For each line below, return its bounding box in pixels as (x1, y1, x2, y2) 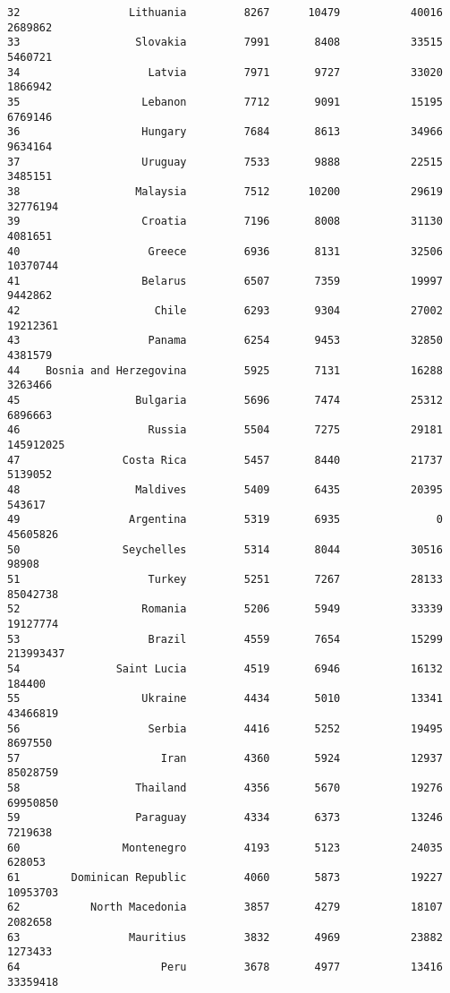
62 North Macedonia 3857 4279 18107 (7, 901, 443, 914)
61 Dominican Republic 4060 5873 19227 (7, 871, 443, 885)
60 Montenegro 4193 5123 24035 (7, 841, 443, 854)
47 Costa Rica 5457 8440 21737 (7, 453, 443, 467)
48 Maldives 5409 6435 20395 (7, 484, 443, 496)
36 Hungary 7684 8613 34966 (7, 125, 443, 139)
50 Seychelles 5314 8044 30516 (7, 543, 443, 556)
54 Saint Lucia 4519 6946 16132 (7, 662, 443, 675)
